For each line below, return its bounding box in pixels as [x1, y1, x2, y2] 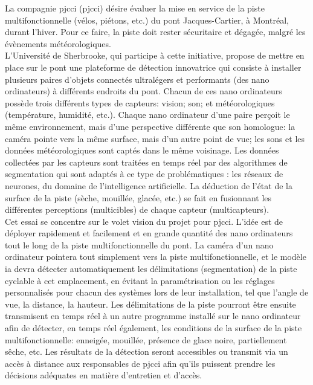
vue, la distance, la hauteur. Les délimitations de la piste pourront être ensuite [5, 297, 296, 310]
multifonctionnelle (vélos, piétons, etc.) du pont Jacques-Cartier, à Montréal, [5, 13, 289, 26]
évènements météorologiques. [5, 37, 111, 50]
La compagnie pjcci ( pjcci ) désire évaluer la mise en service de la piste [5, 2, 265, 14]
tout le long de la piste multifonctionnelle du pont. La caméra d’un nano [5, 238, 274, 251]
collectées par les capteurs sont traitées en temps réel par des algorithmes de [5, 155, 288, 168]
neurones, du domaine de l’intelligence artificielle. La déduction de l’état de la [5, 179, 292, 192]
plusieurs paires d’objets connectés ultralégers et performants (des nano [5, 73, 269, 85]
